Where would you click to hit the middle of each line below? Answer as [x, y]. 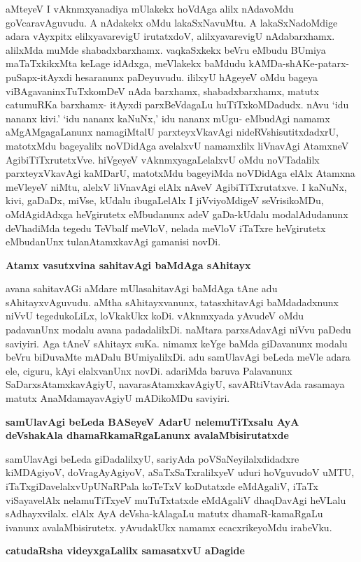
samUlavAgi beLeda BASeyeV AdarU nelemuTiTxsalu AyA [153, 421]
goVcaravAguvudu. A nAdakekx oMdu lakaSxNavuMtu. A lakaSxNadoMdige [172, 22]
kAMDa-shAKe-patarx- [299, 63]
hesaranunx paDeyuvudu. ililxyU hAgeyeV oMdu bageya [197, 77]
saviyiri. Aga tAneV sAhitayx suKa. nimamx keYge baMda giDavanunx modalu [177, 343]
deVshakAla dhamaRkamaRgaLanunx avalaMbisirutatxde [147, 435]
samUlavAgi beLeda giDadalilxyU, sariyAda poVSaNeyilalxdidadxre [153, 458]
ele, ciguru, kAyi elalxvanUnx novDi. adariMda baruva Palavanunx [149, 370]
